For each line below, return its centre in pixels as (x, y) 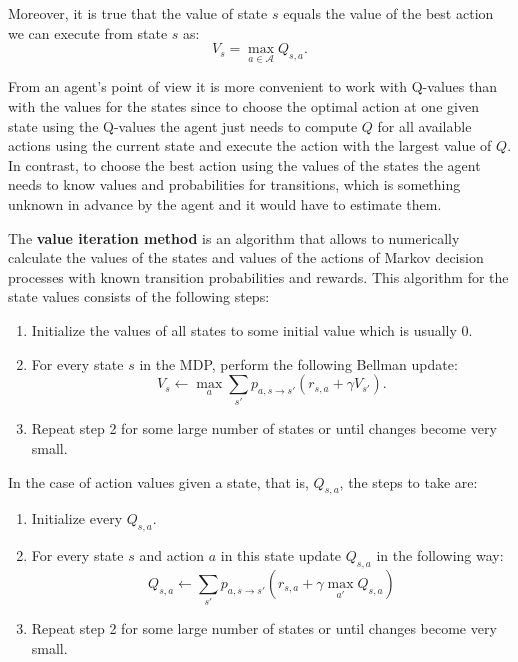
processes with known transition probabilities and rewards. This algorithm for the (258, 276)
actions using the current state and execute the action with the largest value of (250, 145)
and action (171, 555)
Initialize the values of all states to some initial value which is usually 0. (252, 329)
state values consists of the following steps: (139, 296)
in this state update (281, 555)
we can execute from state (88, 32)
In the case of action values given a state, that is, (158, 481)
